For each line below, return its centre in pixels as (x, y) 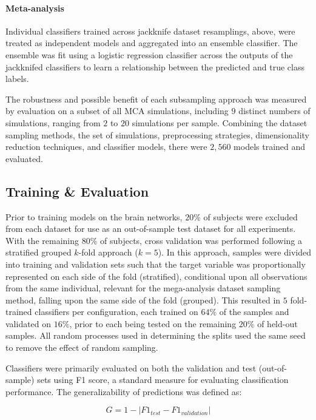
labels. (17, 79)
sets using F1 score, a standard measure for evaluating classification (163, 380)
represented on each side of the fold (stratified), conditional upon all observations (156, 276)
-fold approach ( (108, 252)
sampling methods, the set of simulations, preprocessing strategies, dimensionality (157, 134)
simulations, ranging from (53, 122)
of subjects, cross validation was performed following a (201, 240)
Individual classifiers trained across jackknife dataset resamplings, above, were (150, 31)
